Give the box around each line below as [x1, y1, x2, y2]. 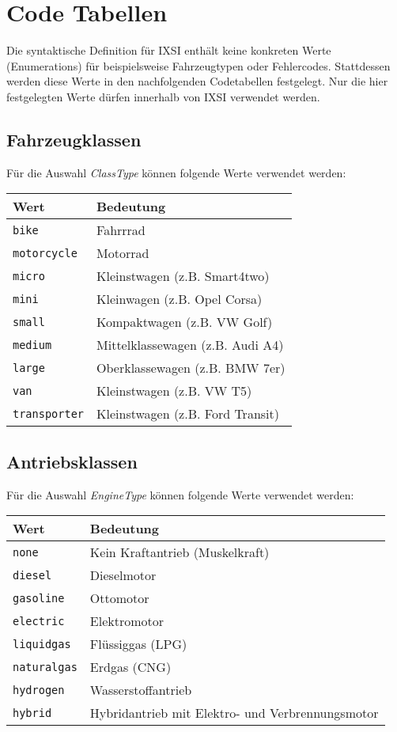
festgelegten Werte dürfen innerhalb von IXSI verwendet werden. [6, 88, 320, 104]
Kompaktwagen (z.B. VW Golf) [96, 313, 273, 332]
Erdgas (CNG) [89, 658, 172, 677]
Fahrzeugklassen [6, 127, 142, 151]
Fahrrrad [96, 221, 146, 240]
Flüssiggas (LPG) [89, 635, 187, 654]
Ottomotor [89, 589, 149, 608]
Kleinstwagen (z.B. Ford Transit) [96, 404, 279, 423]
